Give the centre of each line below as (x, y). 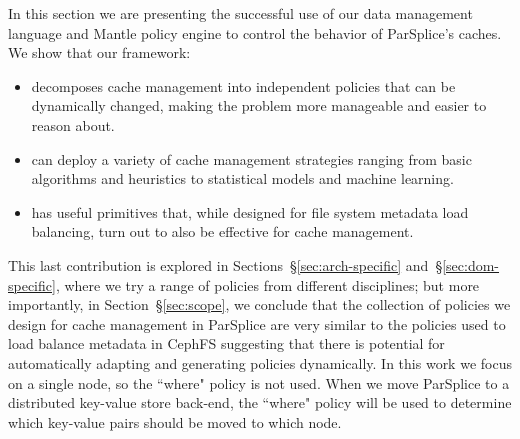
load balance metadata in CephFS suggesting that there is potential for (226, 343)
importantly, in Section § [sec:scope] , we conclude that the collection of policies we (259, 304)
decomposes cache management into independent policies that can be (243, 85)
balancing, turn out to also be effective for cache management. (222, 231)
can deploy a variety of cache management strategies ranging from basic (251, 158)
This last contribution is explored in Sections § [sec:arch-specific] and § (225, 264)
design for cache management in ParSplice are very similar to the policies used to (257, 323)
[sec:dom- (471, 264)
